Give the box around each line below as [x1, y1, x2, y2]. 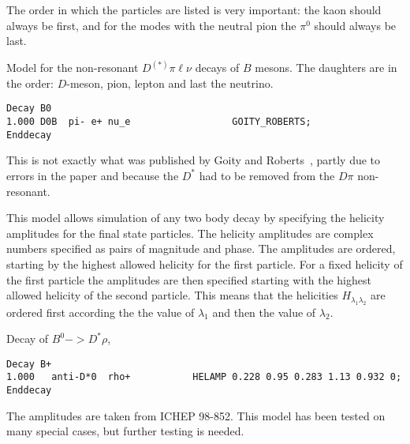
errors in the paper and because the [6, 167, 179, 183]
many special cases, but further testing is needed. [6, 423, 244, 439]
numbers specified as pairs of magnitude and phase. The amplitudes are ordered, [6, 240, 396, 257]
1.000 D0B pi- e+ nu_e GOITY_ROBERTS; [6, 116, 311, 128]
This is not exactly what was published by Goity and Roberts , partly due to [6, 152, 381, 168]
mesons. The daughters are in [255, 59, 397, 76]
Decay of [6, 330, 49, 347]
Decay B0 [6, 103, 52, 115]
